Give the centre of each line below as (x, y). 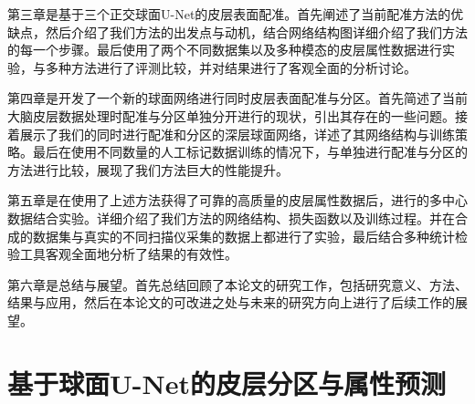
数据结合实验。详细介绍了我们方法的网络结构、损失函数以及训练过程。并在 (231, 218)
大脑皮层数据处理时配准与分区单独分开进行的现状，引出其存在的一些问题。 (231, 115)
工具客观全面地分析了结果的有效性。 (128, 254)
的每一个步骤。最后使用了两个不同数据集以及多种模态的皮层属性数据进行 (225, 50)
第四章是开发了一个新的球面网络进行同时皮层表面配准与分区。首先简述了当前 (237, 98)
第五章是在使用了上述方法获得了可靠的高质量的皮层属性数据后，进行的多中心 (237, 200)
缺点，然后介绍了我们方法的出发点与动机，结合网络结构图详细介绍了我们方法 (237, 31)
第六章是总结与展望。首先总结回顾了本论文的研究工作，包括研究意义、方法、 (237, 284)
